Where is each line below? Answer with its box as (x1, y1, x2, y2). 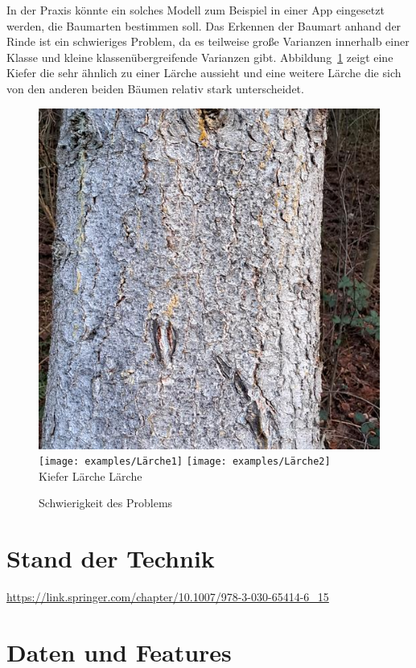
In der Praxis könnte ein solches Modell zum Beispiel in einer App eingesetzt (6, 2, 385, 18)
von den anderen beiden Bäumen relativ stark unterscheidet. (6, 80, 304, 96)
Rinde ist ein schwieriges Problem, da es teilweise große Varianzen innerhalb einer (6, 33, 410, 50)
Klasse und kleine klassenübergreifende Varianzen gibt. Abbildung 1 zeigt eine (6, 48, 393, 65)
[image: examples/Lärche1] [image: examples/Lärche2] (39, 456, 331, 468)
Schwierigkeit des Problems (39, 494, 173, 511)
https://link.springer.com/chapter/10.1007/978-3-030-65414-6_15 (6, 588, 329, 605)
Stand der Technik (6, 542, 215, 575)
